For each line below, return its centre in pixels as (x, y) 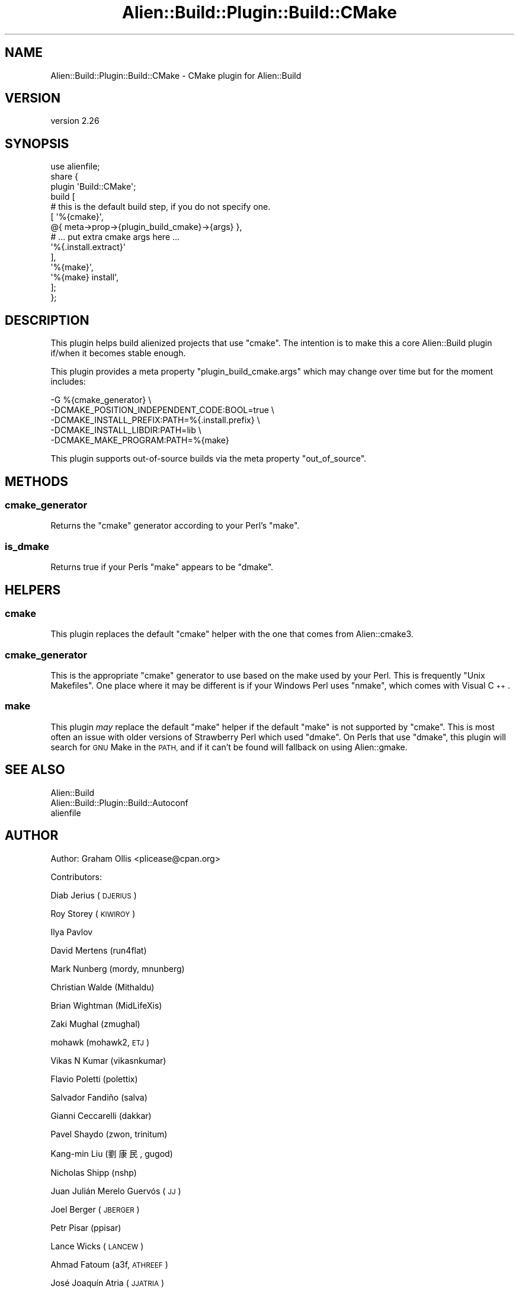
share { (65, 177)
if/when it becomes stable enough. (118, 353)
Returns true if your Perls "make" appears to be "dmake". (162, 567)
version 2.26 (75, 121)
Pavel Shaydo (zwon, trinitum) (109, 1134)
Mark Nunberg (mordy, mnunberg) (118, 968)
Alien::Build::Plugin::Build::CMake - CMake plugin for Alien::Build (176, 75)
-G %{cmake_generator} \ (101, 400)
